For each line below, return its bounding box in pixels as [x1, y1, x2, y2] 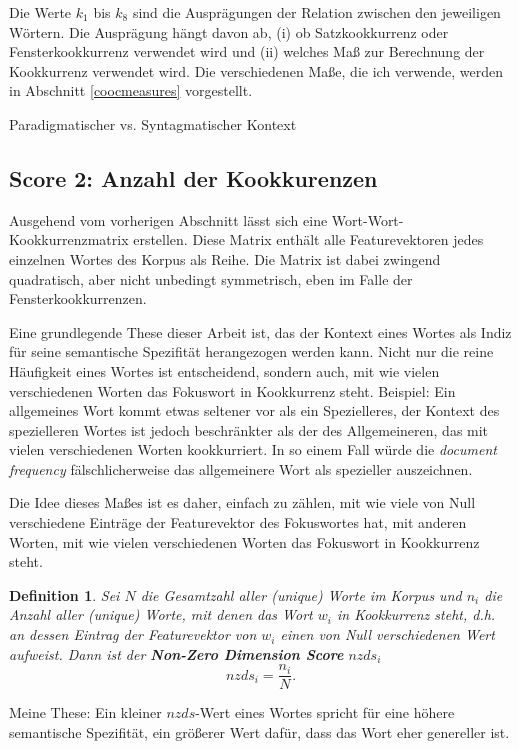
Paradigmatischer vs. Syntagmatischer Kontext [9, 113, 297, 134]
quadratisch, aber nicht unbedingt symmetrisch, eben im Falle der [9, 268, 413, 289]
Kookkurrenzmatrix [9, 229, 129, 250]
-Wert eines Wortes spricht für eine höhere [195, 702, 455, 723]
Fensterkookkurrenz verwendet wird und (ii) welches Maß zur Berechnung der [9, 41, 485, 62]
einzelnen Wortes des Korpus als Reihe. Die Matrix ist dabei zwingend [9, 248, 441, 269]
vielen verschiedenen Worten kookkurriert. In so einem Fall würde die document [9, 439, 497, 460]
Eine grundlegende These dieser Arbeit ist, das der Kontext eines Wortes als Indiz [9, 321, 512, 342]
